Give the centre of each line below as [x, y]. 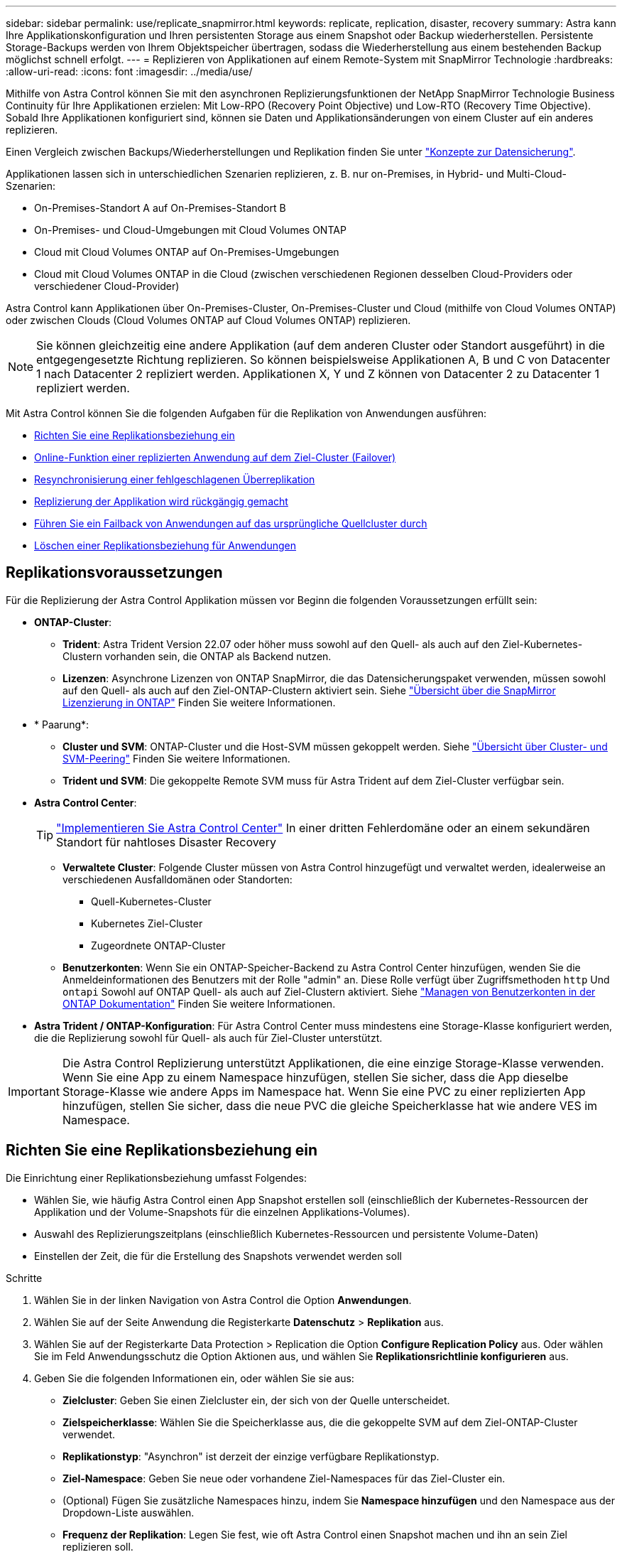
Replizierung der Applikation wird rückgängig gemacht [161, 501]
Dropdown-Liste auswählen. [129, 1512]
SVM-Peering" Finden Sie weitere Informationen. [176, 758]
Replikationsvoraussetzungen [114, 573]
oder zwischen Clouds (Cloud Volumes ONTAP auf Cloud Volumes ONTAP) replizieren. [208, 320]
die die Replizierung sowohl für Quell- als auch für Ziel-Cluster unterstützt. [208, 1038]
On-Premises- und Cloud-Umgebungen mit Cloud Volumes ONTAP [190, 230]
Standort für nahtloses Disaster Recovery [166, 842]
